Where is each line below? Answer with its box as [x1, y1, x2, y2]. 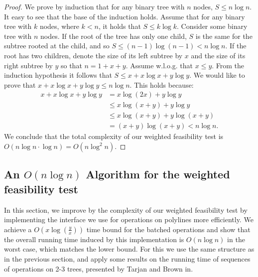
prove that [4, 79, 36, 90]
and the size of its [191, 50, 246, 60]
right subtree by [4, 60, 53, 70]
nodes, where [39, 21, 79, 31]
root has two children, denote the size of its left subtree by [4, 50, 183, 60]
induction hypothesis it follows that [4, 70, 112, 80]
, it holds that [98, 21, 141, 31]
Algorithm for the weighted [86, 166, 230, 182]
